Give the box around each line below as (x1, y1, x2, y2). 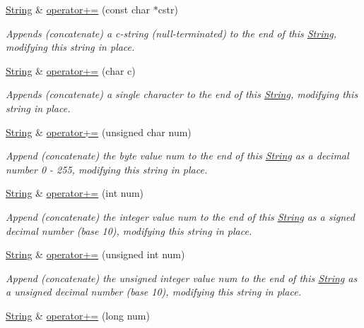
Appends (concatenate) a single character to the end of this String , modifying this (6, 87, 358, 102)
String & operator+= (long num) (6, 308, 150, 322)
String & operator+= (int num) (6, 186, 144, 200)
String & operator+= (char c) (6, 63, 136, 78)
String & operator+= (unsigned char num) (6, 124, 192, 139)
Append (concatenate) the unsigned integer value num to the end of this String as (6, 270, 358, 285)
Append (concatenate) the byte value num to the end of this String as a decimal (6, 148, 349, 163)
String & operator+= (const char (6, 2, 151, 16)
